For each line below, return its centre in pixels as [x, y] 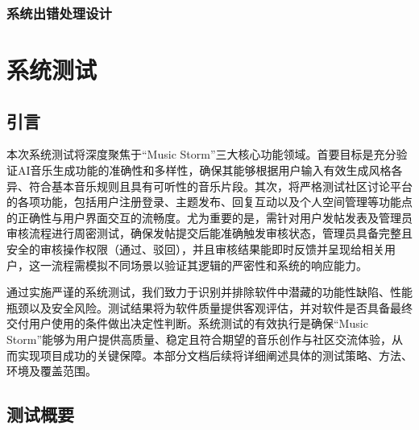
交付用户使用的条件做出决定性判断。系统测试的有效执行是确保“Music [187, 323]
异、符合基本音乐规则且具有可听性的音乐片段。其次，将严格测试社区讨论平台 [209, 186]
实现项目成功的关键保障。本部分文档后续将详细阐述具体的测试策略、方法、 [215, 355]
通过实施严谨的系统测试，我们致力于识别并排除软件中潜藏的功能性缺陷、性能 [209, 292]
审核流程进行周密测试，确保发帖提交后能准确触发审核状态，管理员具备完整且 [209, 233]
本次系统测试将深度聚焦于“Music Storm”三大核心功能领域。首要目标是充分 [201, 154]
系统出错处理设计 [59, 12]
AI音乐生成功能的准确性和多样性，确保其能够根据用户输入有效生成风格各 [210, 170]
